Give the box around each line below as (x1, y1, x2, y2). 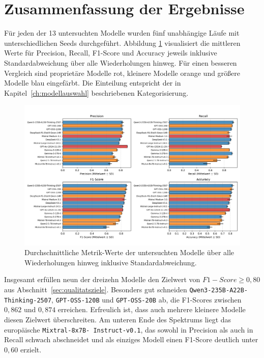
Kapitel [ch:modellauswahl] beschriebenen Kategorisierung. (4, 87, 189, 98)
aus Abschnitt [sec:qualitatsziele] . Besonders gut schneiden (4, 284, 187, 294)
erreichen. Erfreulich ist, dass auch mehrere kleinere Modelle (57, 304, 246, 315)
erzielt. (20, 344, 42, 354)
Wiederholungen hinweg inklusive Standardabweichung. (24, 257, 197, 267)
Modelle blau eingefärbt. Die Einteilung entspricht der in (4, 77, 181, 88)
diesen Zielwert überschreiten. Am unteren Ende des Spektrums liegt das (4, 314, 231, 324)
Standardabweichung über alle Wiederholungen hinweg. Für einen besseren (4, 57, 237, 68)
